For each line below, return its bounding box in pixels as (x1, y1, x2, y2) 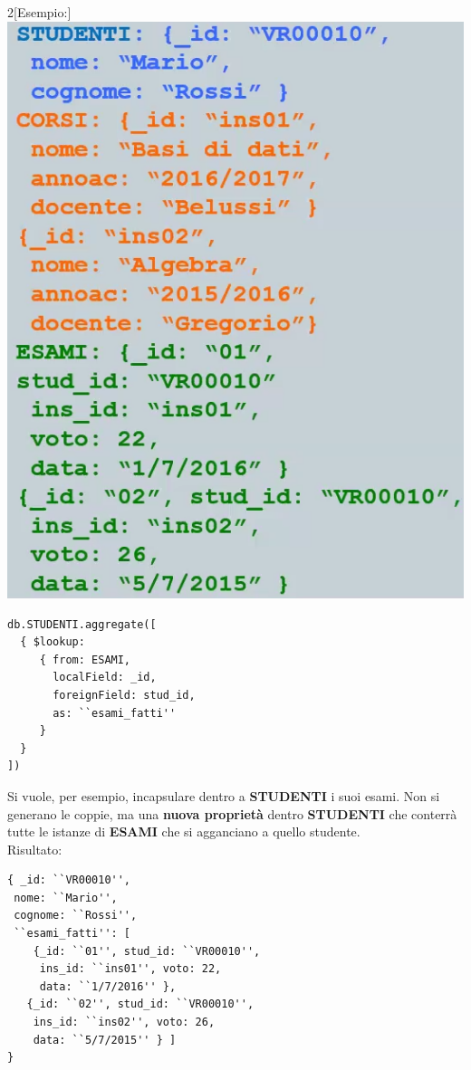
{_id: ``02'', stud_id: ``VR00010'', (26, 998, 255, 1011)
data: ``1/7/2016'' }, (39, 979, 177, 993)
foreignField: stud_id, (53, 688, 196, 702)
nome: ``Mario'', (14, 891, 118, 904)
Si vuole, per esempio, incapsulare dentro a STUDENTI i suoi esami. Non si (7, 786, 440, 805)
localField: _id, (53, 671, 157, 684)
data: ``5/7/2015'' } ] (33, 1033, 177, 1046)
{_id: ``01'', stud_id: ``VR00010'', (33, 944, 261, 958)
